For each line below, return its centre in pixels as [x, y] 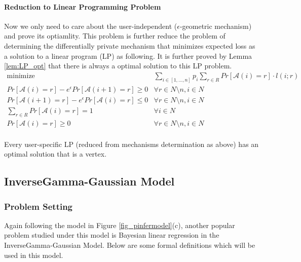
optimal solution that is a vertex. [55, 154]
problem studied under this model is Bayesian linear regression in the [112, 235]
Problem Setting [39, 206]
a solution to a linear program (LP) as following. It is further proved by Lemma [128, 55]
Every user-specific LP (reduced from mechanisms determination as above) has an [131, 144]
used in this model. [34, 255]
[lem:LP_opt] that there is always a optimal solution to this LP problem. [118, 66]
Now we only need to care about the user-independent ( [91, 26]
